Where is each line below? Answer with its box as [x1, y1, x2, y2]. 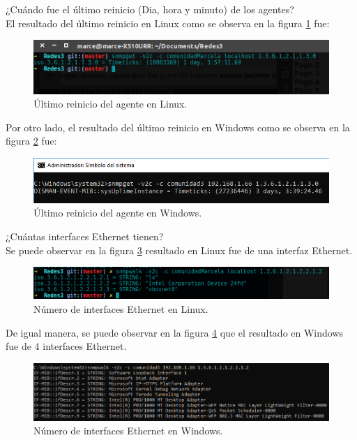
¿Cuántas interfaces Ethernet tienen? [6, 228, 164, 243]
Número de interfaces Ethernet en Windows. [33, 423, 223, 438]
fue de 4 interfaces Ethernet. [6, 339, 127, 353]
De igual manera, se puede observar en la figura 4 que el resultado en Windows [6, 325, 344, 339]
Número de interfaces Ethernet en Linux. [33, 301, 208, 316]
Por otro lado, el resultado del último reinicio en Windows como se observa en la [6, 119, 350, 134]
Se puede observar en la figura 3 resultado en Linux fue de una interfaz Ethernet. [6, 242, 353, 257]
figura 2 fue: [6, 133, 57, 148]
